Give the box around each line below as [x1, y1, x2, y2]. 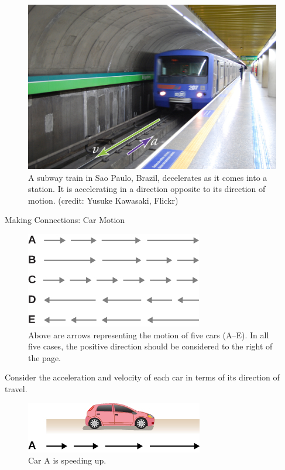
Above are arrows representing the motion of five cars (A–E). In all [28, 328, 269, 341]
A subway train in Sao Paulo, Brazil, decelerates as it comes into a [28, 171, 267, 183]
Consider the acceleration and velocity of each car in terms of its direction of [5, 371, 280, 383]
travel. [5, 383, 28, 395]
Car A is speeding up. [28, 454, 107, 466]
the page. [28, 351, 61, 363]
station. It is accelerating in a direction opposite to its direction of [28, 183, 266, 195]
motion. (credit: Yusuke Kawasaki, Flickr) [28, 194, 178, 206]
